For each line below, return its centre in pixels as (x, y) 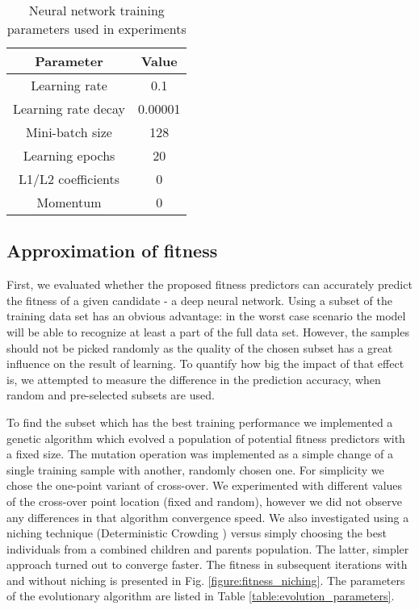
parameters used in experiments (96, 29)
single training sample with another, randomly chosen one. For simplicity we (195, 469)
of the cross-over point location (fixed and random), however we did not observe (205, 501)
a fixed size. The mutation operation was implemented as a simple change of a (200, 454)
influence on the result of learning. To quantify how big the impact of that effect (205, 363)
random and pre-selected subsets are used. (111, 395)
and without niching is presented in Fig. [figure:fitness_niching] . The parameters (206, 580)
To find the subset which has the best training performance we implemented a (200, 422)
